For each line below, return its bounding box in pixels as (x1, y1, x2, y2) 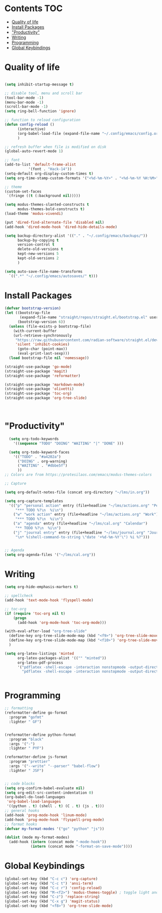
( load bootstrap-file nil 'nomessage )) (9, 356, 89, 360)
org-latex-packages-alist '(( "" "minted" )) (17, 655, 107, 660)
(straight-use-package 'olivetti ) (4, 387, 74, 391)
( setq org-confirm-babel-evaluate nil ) (4, 785, 85, 791)
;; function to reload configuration (4, 117, 81, 123)
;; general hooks (4, 808, 40, 813)
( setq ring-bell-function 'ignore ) (4, 109, 76, 114)
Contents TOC (4, 3, 63, 14)
